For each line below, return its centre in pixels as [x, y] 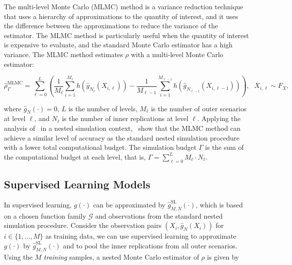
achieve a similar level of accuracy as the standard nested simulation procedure [122, 137]
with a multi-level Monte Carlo [177, 54]
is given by [223, 256]
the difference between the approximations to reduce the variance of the [111, 26]
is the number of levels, [103, 108]
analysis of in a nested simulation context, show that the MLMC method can [122, 128]
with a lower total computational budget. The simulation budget [100, 147]
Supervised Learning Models [77, 184]
